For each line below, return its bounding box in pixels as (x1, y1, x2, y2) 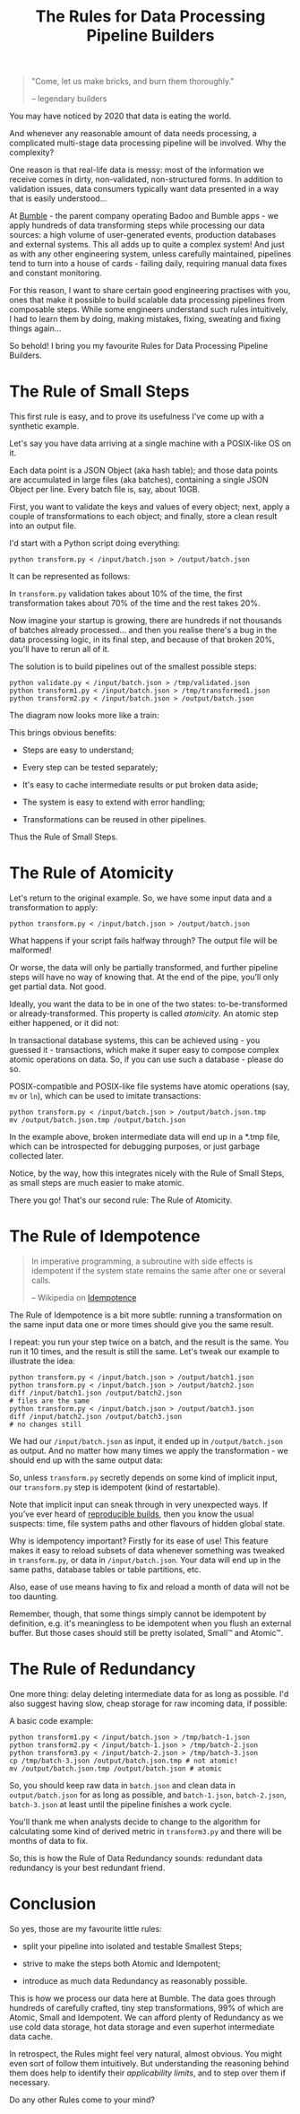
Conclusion (9, 1894, 97, 1914)
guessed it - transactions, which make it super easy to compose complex (9, 1045, 279, 1056)
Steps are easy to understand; (21, 744, 134, 755)
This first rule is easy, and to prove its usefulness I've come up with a (9, 411, 264, 422)
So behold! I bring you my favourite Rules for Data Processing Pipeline (9, 341, 269, 352)
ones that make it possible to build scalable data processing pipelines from (9, 294, 285, 306)
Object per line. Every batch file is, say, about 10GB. (9, 484, 201, 495)
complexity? (9, 147, 55, 158)
